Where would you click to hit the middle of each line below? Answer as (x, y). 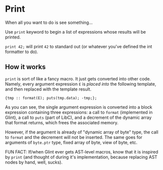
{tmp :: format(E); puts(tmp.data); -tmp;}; (51, 98)
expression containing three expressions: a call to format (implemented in (79, 112)
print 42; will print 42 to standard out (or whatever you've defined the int (79, 46)
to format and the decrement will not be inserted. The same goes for (74, 137)
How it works (25, 67)
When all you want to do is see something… (49, 22)
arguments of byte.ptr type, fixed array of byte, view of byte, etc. (71, 142)
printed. (13, 37)
